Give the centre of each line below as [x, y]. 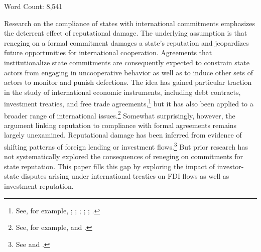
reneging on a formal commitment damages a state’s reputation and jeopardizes [126, 42]
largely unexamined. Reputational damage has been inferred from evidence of [123, 135]
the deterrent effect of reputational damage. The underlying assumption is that [126, 33]
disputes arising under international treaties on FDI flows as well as [125, 176]
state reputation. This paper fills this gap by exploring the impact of [110, 166]
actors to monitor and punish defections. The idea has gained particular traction [128, 82]
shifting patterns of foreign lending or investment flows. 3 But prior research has [126, 146]
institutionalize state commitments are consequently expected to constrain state [127, 62]
